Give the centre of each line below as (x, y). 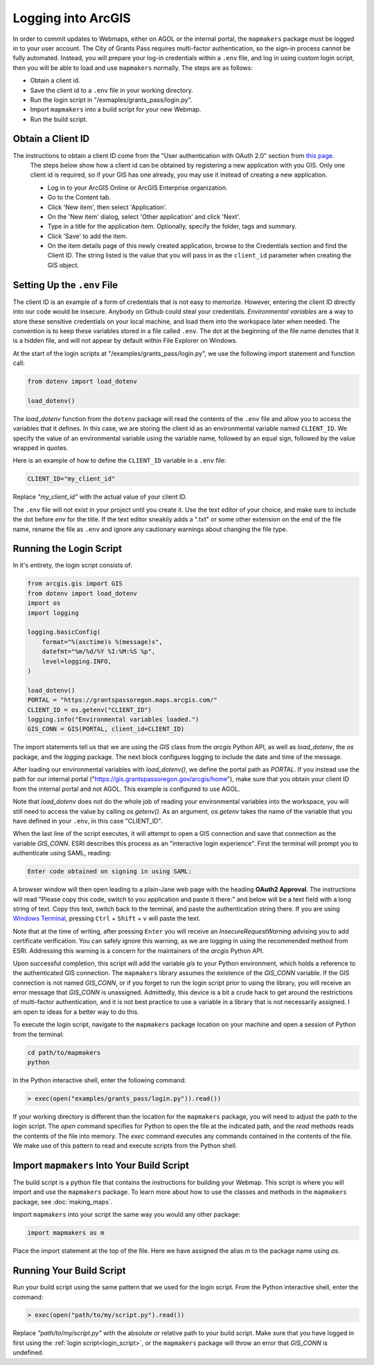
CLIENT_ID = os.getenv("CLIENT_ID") (90, 710)
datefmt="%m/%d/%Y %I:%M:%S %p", (99, 652)
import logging (53, 613)
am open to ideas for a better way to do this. (76, 1012)
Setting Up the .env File (65, 285)
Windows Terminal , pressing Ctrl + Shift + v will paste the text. (107, 918)
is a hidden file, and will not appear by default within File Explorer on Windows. (125, 341)
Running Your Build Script (69, 1271)
